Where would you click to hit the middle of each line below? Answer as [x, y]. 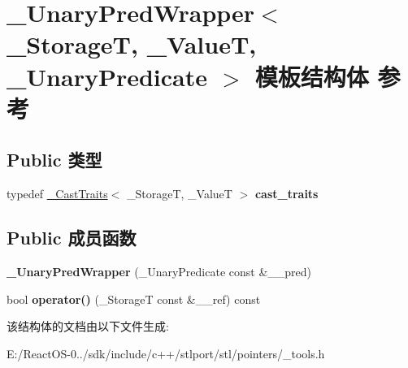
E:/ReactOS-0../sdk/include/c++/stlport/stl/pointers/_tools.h [166, 353]
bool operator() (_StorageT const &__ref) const [134, 299]
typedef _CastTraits [57, 194]
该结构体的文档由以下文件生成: [88, 326]
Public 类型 [54, 160]
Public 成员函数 [72, 238]
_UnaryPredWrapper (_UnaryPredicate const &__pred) [159, 271]
